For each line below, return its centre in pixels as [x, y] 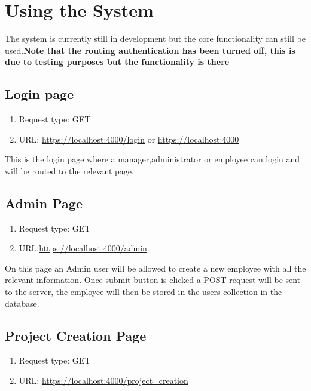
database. [22, 303]
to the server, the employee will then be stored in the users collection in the [144, 292]
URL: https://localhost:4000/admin [83, 248]
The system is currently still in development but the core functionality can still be [155, 39]
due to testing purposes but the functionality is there [117, 62]
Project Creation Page [76, 335]
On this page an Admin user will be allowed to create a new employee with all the [155, 268]
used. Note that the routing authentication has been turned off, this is [150, 50]
